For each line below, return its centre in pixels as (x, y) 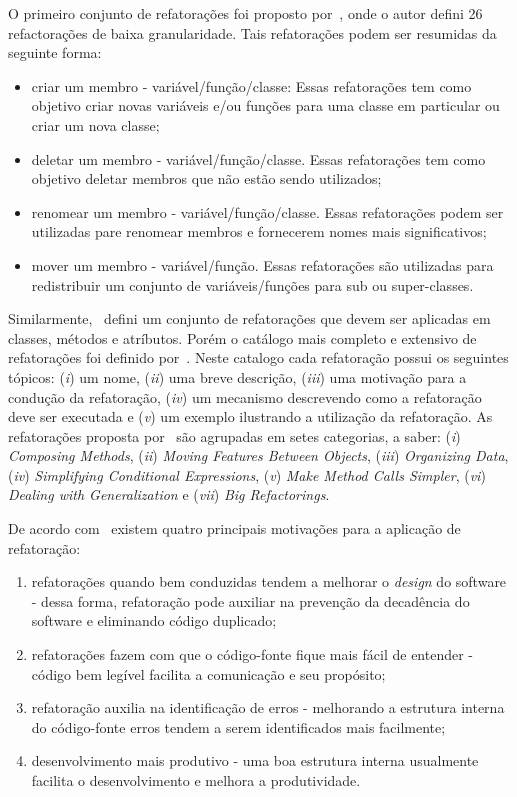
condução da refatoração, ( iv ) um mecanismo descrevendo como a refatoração (245, 396)
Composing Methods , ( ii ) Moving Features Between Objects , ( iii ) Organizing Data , (258, 455)
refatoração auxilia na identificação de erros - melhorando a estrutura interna (268, 707)
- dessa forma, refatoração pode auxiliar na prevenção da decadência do (250, 600)
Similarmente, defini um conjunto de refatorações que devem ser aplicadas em (249, 318)
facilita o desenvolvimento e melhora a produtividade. (196, 780)
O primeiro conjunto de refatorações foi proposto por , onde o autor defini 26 (245, 13)
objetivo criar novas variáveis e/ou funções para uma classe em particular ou (265, 105)
